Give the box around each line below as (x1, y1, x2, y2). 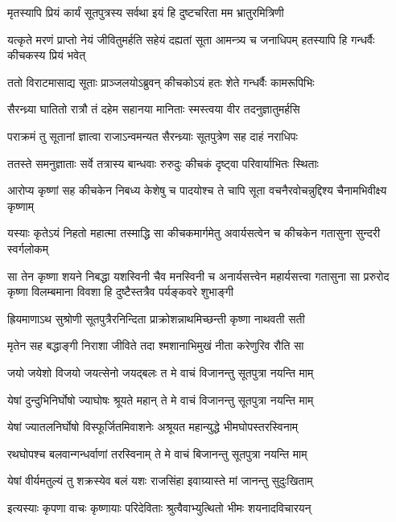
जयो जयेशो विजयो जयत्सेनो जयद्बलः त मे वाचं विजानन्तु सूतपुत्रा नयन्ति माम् (7, 364, 314, 380)
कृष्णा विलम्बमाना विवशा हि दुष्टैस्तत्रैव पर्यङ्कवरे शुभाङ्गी (7, 283, 234, 300)
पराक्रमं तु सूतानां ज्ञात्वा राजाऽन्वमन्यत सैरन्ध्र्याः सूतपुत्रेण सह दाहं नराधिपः (7, 127, 298, 144)
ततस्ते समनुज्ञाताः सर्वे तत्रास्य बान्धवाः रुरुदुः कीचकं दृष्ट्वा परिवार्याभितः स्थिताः (7, 154, 319, 171)
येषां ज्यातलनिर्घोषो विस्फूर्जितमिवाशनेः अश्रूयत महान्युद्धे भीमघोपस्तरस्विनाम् (7, 418, 299, 435)
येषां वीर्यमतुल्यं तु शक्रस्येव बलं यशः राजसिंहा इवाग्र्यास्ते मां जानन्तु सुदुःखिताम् (7, 472, 313, 489)
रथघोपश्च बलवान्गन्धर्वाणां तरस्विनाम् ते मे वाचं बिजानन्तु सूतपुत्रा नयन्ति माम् (7, 445, 307, 462)
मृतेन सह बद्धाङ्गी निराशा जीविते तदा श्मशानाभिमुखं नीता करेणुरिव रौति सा (7, 337, 304, 354)
